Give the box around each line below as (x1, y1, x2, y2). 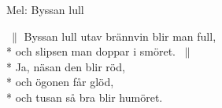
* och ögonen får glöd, (6, 74, 114, 90)
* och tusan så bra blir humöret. (6, 88, 163, 105)
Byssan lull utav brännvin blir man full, (24, 27, 216, 44)
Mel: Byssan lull (6, 2, 84, 17)
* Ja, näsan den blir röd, (6, 58, 125, 74)
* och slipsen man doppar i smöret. (6, 43, 176, 59)
